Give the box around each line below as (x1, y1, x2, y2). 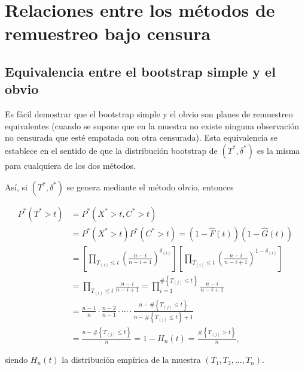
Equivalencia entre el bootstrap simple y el (5, 62, 276, 80)
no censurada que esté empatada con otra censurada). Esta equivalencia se (5, 131, 278, 144)
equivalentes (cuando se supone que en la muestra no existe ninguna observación (5, 119, 300, 132)
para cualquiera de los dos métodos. (5, 159, 136, 171)
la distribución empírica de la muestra (62, 353, 201, 366)
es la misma (257, 144, 300, 156)
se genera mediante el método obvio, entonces (66, 180, 234, 193)
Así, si (5, 180, 28, 193)
